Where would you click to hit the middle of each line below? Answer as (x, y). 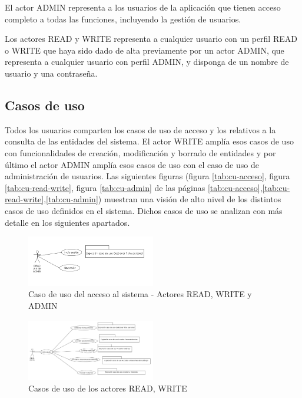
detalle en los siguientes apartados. (67, 222)
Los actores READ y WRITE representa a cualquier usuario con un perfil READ (151, 39)
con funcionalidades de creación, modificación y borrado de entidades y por (140, 152)
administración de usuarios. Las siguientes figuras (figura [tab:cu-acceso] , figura (147, 176)
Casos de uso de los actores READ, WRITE (108, 388)
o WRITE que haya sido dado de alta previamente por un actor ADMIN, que (145, 50)
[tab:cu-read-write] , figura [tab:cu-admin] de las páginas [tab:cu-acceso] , (134, 187)
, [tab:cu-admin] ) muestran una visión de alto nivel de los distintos (162, 199)
